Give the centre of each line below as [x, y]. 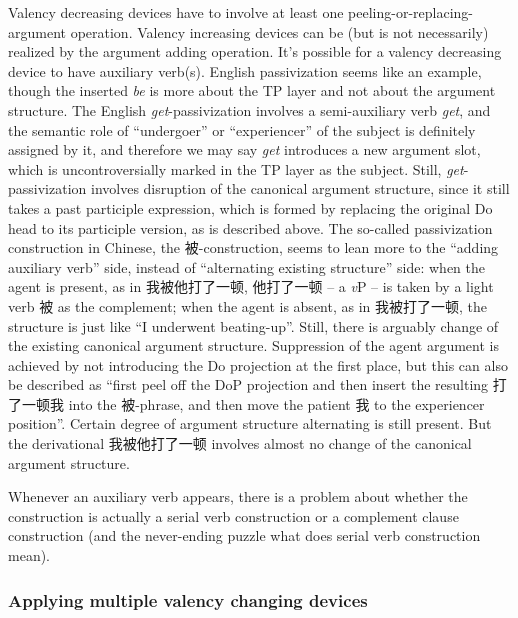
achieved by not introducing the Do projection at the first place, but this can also [258, 364]
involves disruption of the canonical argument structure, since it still [300, 188]
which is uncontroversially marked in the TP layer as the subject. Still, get [236, 168]
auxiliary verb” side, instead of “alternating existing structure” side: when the [246, 266]
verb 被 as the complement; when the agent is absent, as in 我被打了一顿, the [248, 305]
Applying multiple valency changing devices [188, 599]
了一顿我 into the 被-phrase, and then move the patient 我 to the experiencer [246, 403]
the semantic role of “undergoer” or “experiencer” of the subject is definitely [242, 129]
